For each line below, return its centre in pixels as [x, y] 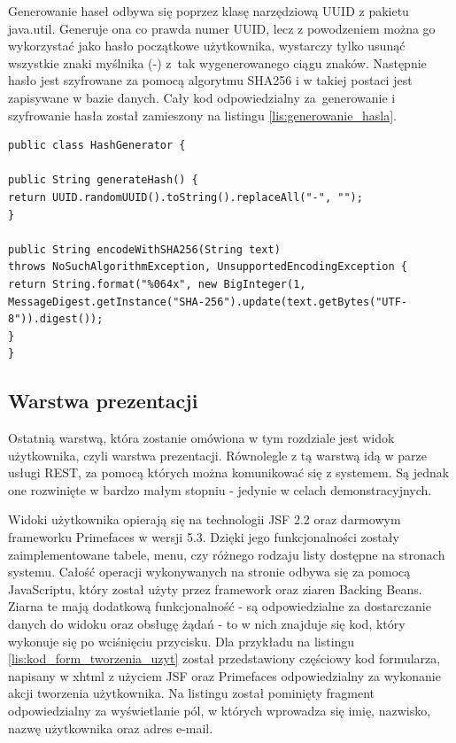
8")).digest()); [56, 319]
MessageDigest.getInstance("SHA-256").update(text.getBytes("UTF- [208, 302]
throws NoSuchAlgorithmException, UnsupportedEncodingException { [208, 267]
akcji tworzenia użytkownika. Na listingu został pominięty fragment [192, 693]
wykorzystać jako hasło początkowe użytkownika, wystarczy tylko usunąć [207, 46]
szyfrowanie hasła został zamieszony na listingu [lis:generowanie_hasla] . [202, 115]
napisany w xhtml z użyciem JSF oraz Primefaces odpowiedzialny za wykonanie [224, 675]
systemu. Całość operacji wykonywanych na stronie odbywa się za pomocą [209, 572]
